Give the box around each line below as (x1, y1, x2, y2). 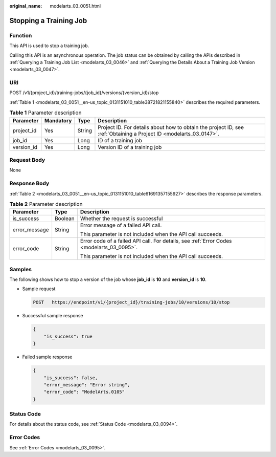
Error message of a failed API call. (80, 222, 162, 229)
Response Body (9, 180, 50, 187)
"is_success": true (43, 333, 93, 339)
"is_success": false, (43, 375, 98, 381)
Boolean (54, 215, 75, 222)
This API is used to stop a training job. (9, 42, 89, 49)
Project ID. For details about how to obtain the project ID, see (98, 123, 244, 130)
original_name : (9, 3, 42, 9)
